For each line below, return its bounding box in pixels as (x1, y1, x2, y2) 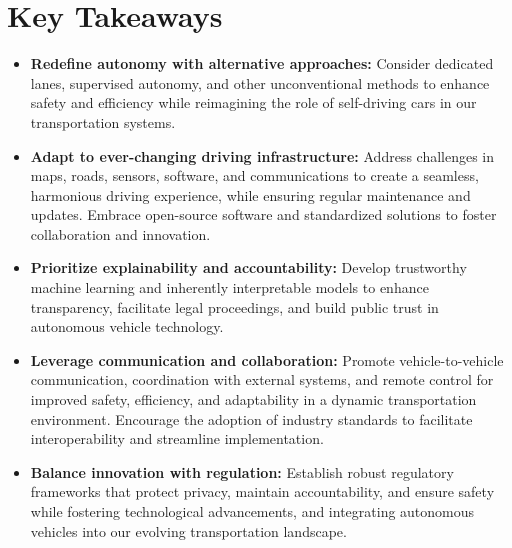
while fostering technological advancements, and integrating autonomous (30, 501, 475, 521)
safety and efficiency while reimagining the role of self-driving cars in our (30, 92, 477, 113)
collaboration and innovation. (30, 223, 211, 244)
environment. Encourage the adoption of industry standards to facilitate (30, 408, 473, 429)
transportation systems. (30, 111, 176, 132)
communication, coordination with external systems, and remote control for (30, 369, 494, 390)
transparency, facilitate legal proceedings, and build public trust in (30, 296, 439, 317)
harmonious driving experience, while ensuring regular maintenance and (30, 184, 471, 205)
